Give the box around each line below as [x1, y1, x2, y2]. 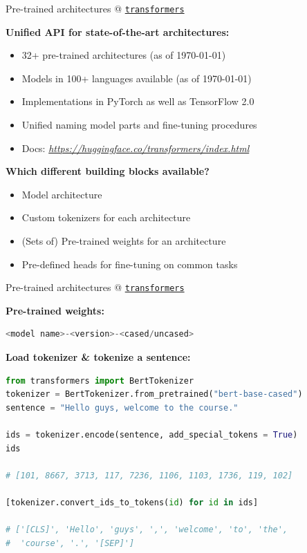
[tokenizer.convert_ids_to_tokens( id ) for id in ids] [6, 497, 259, 507]
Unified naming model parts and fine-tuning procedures [21, 118, 257, 132]
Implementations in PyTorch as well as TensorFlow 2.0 [21, 94, 254, 109]
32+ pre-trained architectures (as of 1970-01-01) [21, 48, 226, 62]
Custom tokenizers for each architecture [21, 210, 191, 225]
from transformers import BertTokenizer [6, 375, 194, 386]
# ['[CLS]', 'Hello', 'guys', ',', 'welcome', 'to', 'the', [6, 525, 288, 535]
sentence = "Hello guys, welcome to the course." [6, 402, 239, 413]
